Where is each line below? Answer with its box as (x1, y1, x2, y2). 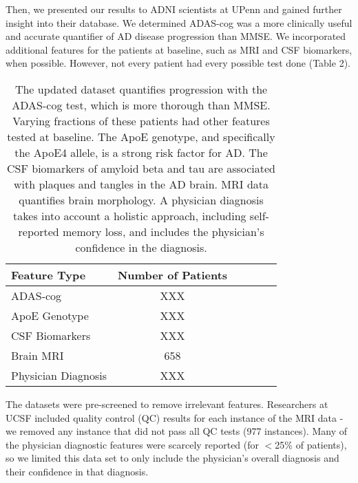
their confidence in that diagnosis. (6, 464, 149, 478)
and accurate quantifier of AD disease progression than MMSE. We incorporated (6, 29, 346, 43)
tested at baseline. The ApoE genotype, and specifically (7, 128, 275, 144)
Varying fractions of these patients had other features (12, 112, 270, 129)
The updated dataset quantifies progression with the (14, 80, 268, 97)
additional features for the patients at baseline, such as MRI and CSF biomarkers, (6, 42, 352, 56)
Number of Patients (117, 266, 228, 283)
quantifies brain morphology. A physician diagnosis (19, 191, 264, 208)
